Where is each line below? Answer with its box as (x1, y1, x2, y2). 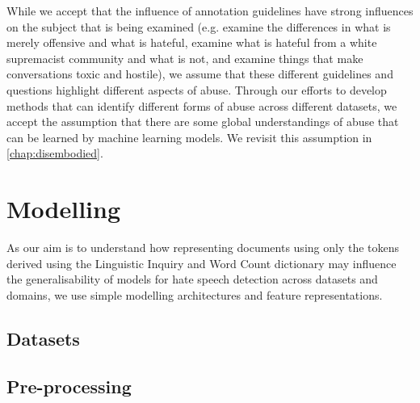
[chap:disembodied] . (6, 145, 103, 162)
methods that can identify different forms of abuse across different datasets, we (6, 97, 397, 114)
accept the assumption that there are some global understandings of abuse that (6, 113, 399, 130)
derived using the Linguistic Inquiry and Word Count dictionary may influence (6, 254, 397, 271)
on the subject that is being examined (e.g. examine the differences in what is (6, 18, 391, 35)
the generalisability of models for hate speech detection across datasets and (6, 271, 378, 288)
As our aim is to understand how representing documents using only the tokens (6, 239, 400, 256)
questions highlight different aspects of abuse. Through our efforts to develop (6, 81, 387, 98)
